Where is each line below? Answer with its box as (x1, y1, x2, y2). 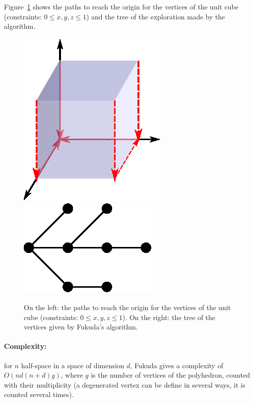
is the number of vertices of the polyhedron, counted (91, 370, 250, 380)
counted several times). (4, 389, 74, 400)
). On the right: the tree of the (122, 312, 215, 322)
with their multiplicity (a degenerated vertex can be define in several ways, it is (4, 379, 246, 390)
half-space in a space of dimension (21, 360, 125, 370)
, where (61, 370, 83, 380)
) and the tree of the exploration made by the (86, 11, 225, 21)
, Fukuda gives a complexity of (130, 360, 223, 370)
